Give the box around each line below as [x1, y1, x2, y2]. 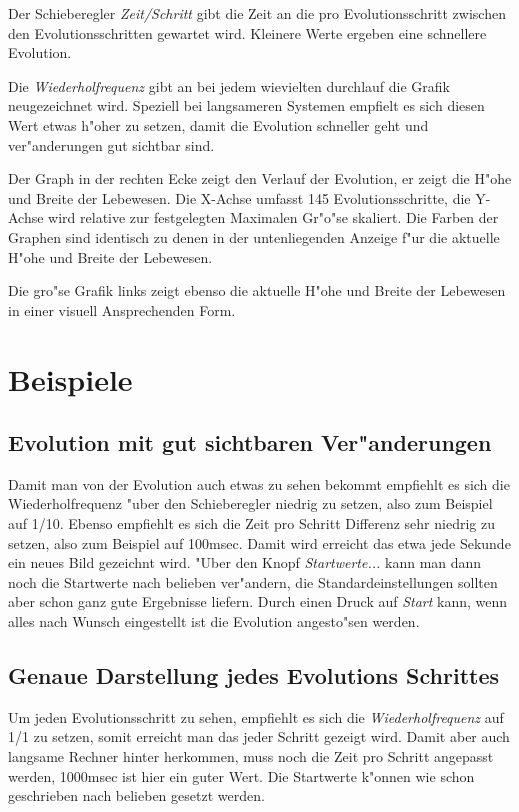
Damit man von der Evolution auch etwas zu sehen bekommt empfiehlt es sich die [8, 473, 510, 494]
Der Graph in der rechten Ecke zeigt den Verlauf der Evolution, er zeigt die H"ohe [8, 168, 512, 189]
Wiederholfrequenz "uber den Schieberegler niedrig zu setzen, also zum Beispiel [8, 493, 493, 514]
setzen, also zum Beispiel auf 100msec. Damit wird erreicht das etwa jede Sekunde [8, 532, 511, 553]
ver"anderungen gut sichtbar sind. [8, 134, 215, 155]
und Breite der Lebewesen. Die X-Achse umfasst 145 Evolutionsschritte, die [8, 187, 471, 208]
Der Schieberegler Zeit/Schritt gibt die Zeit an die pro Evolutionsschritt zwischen [8, 3, 506, 23]
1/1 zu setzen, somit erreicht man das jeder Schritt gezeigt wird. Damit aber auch [8, 726, 510, 747]
